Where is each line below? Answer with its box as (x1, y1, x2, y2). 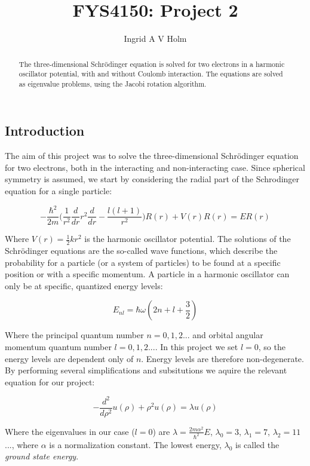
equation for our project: (5, 375, 95, 388)
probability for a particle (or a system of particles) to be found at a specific (5, 256, 281, 268)
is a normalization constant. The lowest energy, (49, 438, 222, 450)
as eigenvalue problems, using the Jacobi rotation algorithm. (19, 78, 207, 88)
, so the (258, 341, 286, 353)
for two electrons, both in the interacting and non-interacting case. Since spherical (5, 161, 305, 173)
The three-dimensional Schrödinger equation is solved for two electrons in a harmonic (19, 59, 285, 69)
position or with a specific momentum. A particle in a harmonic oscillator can (5, 268, 290, 280)
